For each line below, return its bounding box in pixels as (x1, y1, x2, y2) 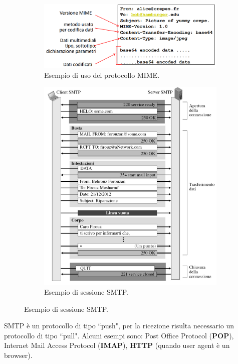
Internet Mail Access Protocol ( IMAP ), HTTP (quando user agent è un (4, 340, 230, 350)
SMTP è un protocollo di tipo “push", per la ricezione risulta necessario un (4, 320, 234, 331)
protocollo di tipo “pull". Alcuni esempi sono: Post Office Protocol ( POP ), (4, 330, 234, 340)
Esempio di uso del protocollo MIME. (44, 70, 160, 80)
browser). (4, 350, 33, 360)
